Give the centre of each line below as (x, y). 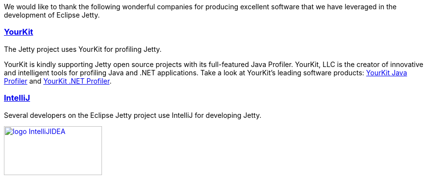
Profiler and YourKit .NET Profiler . (58, 81)
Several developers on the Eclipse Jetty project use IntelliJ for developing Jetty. (133, 115)
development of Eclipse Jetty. (52, 15)
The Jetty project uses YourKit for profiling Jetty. (83, 49)
